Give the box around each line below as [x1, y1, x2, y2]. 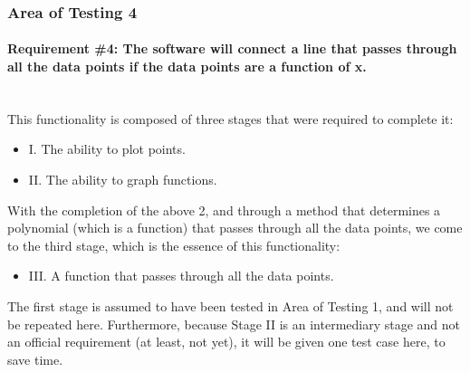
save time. [7, 349, 63, 368]
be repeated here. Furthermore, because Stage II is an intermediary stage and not [7, 314, 461, 333]
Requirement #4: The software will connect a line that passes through [7, 39, 457, 58]
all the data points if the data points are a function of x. [7, 57, 367, 76]
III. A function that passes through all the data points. [28, 266, 334, 285]
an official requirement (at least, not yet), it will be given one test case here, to [7, 332, 446, 351]
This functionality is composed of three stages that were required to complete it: [7, 109, 454, 128]
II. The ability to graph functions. [28, 170, 217, 189]
